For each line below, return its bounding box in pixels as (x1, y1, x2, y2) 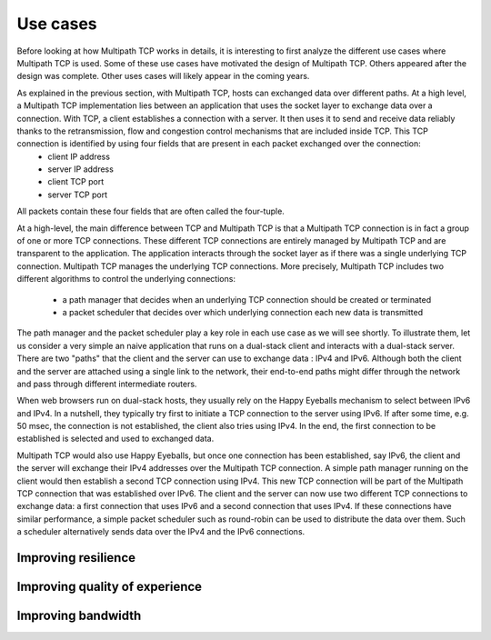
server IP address (47, 164, 114, 175)
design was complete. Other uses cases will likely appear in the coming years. (16, 71, 310, 82)
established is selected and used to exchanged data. (16, 433, 215, 445)
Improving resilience (16, 550, 136, 565)
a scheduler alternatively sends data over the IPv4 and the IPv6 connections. (16, 526, 306, 537)
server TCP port (47, 189, 108, 200)
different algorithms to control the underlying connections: (16, 274, 236, 285)
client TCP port (47, 176, 105, 187)
